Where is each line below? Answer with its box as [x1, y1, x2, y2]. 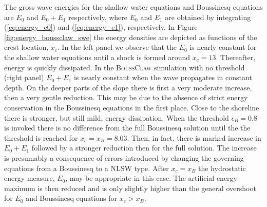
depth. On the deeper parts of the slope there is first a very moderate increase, [4, 82, 252, 92]
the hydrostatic [198, 162, 246, 173]
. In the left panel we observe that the [57, 42, 177, 52]
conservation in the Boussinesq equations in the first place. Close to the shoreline [4, 102, 259, 112]
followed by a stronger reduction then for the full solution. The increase [31, 142, 257, 153]
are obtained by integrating [165, 11, 251, 22]
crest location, [4, 42, 49, 52]
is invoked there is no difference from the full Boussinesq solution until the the [4, 122, 251, 133]
